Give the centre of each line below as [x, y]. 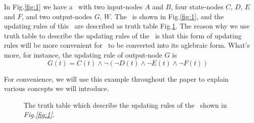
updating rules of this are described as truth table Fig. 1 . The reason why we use [127, 26]
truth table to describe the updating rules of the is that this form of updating [123, 35]
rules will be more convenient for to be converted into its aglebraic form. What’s [127, 45]
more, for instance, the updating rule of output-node [83, 54]
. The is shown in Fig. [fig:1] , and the [167, 16]
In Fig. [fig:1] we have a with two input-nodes [73, 6]
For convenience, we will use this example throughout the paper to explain [116, 78]
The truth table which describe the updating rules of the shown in [125, 105]
